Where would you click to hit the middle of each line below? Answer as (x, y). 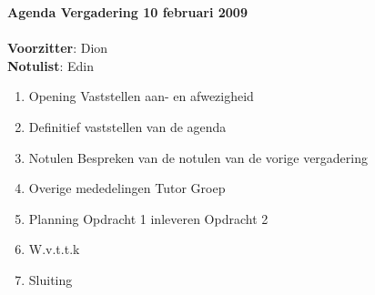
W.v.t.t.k (54, 249)
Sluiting (51, 279)
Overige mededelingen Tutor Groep (127, 188)
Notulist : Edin (51, 65)
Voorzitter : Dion (58, 48)
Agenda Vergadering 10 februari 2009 (127, 12)
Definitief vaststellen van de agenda (127, 126)
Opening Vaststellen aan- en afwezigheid (141, 96)
